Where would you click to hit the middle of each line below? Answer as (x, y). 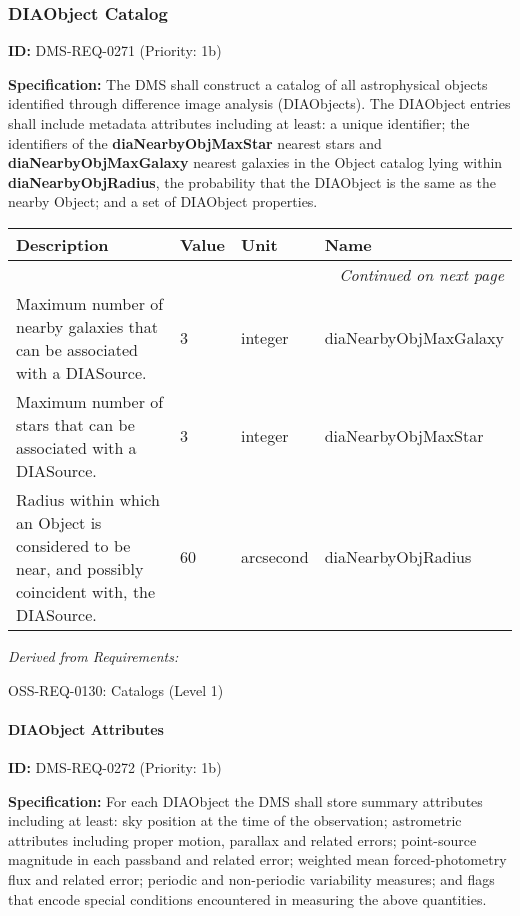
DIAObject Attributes (86, 728)
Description (62, 244)
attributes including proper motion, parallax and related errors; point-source (242, 839)
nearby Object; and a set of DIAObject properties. (163, 201)
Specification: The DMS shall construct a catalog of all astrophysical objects (248, 83)
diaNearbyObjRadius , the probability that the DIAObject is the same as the (252, 181)
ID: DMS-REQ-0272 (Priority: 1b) (115, 766)
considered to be (73, 545)
